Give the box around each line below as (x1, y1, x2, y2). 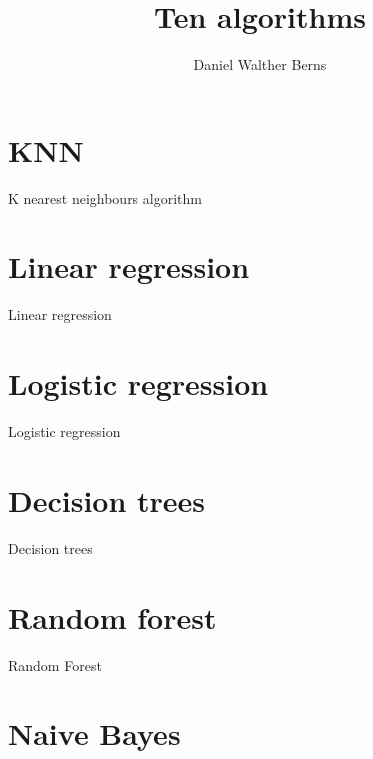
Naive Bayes (8, 713, 181, 754)
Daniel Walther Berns (193, 54, 327, 75)
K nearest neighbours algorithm (8, 187, 202, 208)
